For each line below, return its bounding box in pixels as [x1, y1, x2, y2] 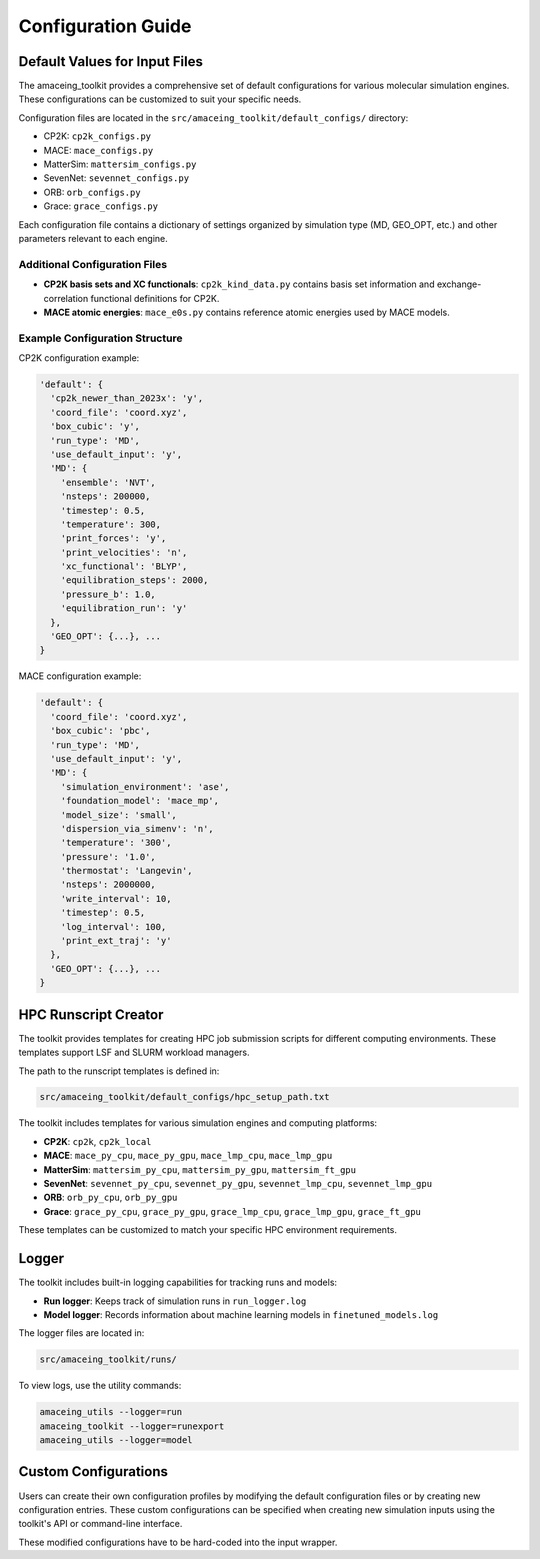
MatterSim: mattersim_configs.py [43, 158, 197, 170]
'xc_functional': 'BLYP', [60, 561, 188, 572]
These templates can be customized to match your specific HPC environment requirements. [18, 1224, 398, 1236]
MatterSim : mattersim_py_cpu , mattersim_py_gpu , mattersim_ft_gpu [43, 1163, 357, 1175]
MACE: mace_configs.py [43, 144, 154, 156]
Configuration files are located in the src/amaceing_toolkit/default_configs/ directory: [18, 111, 409, 124]
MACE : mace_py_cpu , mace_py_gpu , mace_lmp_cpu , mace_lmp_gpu [43, 1150, 333, 1162]
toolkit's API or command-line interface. [18, 1518, 183, 1530]
